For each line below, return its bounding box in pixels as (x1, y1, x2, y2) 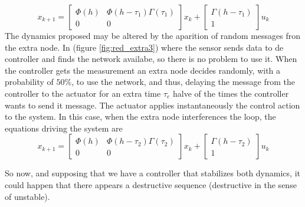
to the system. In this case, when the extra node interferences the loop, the (5, 110, 276, 123)
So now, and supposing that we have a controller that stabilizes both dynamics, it (5, 167, 300, 179)
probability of (5, 75, 54, 88)
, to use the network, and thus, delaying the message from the (71, 75, 295, 88)
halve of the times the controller (173, 87, 289, 99)
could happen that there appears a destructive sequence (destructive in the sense (5, 178, 297, 190)
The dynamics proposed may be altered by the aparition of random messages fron (5, 29, 301, 41)
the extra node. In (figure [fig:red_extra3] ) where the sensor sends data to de (5, 41, 284, 53)
